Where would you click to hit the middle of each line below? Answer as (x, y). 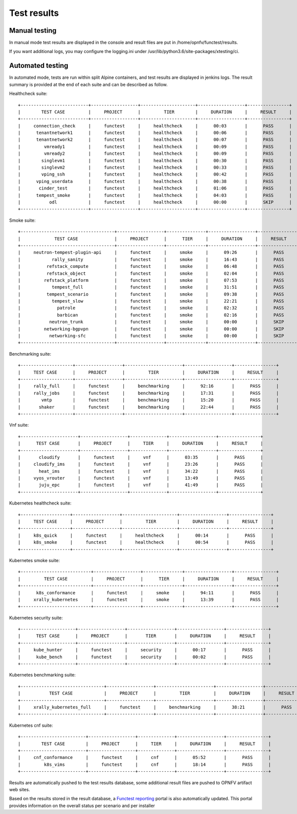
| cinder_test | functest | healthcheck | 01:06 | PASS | (155, 188)
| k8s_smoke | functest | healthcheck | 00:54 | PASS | (146, 542)
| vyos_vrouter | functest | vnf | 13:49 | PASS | (141, 478)
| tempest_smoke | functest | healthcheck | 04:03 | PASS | (155, 195)
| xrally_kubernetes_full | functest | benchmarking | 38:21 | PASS (155, 707)
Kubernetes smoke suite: (35, 560)
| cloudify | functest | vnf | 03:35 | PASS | (141, 457)
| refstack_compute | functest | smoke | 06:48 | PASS (151, 266)
